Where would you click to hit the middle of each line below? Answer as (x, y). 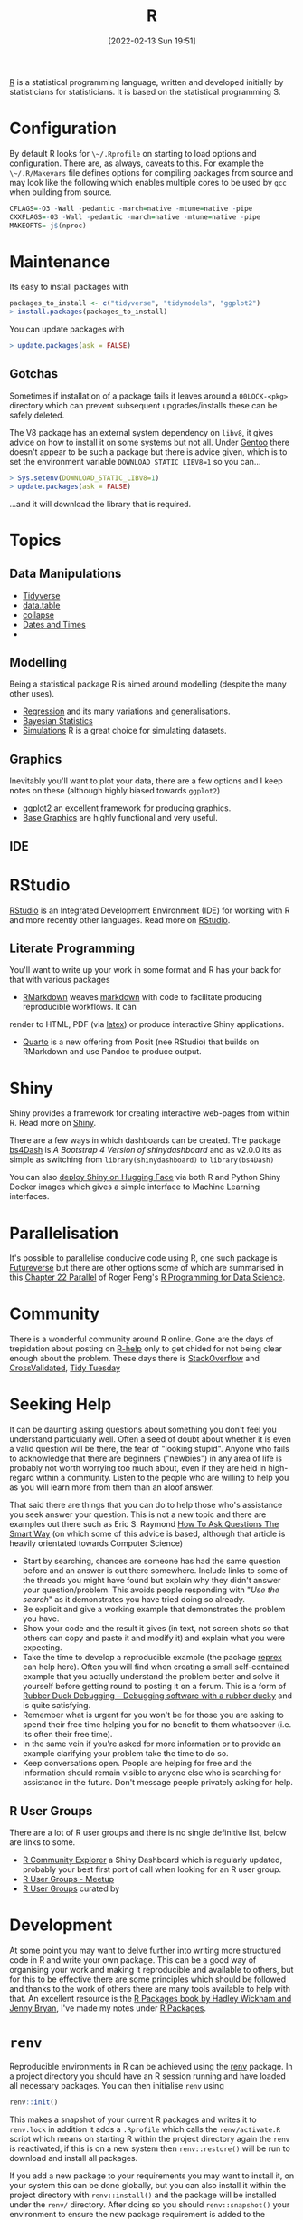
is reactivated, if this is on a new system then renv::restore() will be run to (150, 2148)
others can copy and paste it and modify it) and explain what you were (154, 1638)
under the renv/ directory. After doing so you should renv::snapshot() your (150, 2204)
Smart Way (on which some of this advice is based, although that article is (147, 1534)
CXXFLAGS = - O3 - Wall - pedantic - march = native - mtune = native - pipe (135, 217)
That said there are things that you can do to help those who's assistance (146, 1505)
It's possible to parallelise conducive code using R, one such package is (143, 1258)
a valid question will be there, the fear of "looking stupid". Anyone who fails (149, 1449)
